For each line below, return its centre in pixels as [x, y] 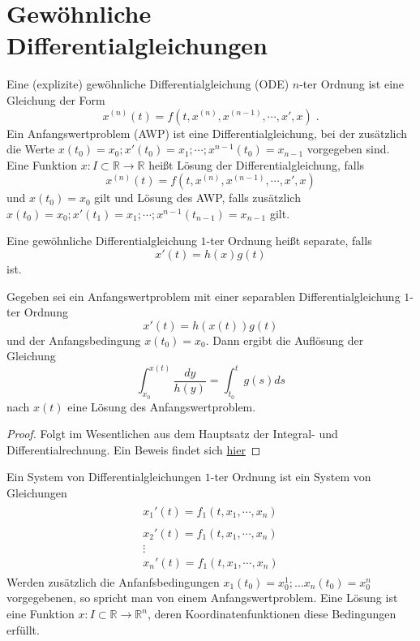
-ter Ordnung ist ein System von [291, 477]
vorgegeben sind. [348, 149]
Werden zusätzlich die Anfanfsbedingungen [113, 581]
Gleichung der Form [56, 99]
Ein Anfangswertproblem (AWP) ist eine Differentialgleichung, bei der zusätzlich [207, 133]
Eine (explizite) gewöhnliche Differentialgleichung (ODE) [148, 84]
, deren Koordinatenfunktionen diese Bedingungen [272, 614]
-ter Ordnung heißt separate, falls [289, 241]
